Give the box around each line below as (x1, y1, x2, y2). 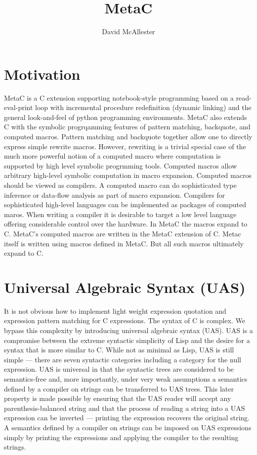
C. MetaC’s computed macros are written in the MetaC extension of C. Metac (4, 228, 241, 238)
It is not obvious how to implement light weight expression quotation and (4, 305, 226, 316)
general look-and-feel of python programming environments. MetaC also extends (4, 112, 247, 122)
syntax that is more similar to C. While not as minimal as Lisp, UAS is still (4, 344, 234, 355)
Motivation (4, 63, 81, 84)
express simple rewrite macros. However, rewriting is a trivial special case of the (4, 141, 246, 151)
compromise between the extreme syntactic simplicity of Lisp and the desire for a (4, 335, 250, 345)
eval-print (4, 102, 33, 113)
